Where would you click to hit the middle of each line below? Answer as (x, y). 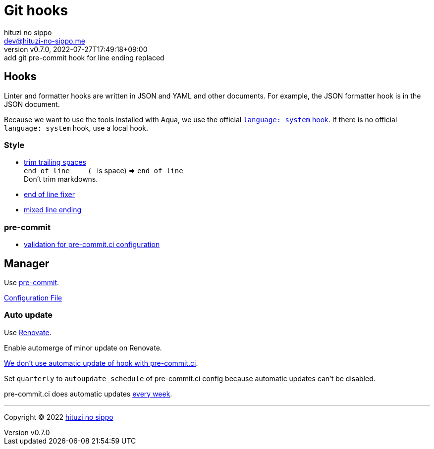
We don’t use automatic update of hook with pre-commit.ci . (101, 363)
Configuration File (33, 298)
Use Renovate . (28, 332)
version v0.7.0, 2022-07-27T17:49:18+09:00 (76, 49)
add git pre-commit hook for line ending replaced (84, 57)
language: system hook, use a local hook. (76, 128)
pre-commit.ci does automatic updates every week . (88, 394)
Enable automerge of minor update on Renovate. (83, 348)
